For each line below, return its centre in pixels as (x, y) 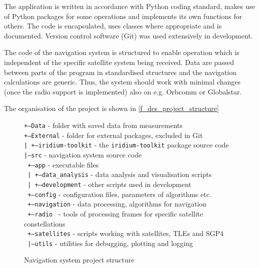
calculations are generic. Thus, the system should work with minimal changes (122, 82)
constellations (45, 223)
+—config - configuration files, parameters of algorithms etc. (119, 194)
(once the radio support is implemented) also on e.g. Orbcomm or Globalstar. (123, 91)
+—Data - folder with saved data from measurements (103, 125)
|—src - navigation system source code (83, 154)
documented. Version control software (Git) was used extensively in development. (128, 35)
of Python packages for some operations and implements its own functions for (123, 16)
